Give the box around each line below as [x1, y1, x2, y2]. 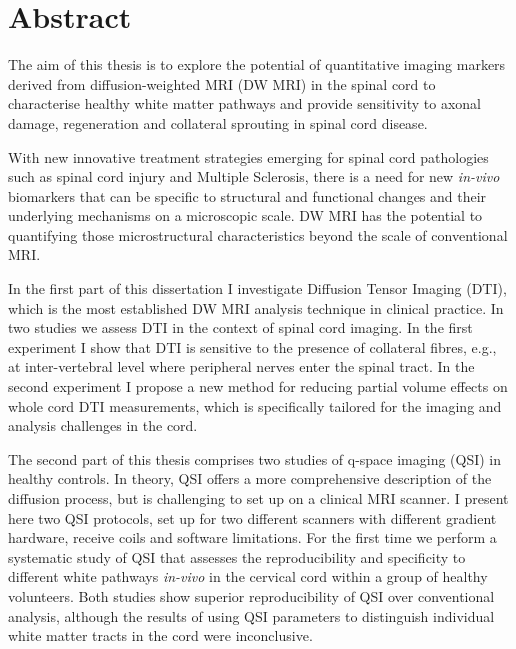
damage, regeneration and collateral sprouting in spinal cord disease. [8, 112, 428, 133]
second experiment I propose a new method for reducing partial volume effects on [8, 376, 508, 397]
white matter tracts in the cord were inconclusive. [8, 625, 313, 646]
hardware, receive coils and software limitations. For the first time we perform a [8, 527, 497, 548]
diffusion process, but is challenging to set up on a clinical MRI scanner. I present [8, 488, 509, 508]
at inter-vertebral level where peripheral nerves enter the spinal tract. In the [8, 356, 475, 377]
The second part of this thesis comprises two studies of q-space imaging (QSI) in [8, 448, 502, 469]
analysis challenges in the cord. [8, 415, 198, 436]
